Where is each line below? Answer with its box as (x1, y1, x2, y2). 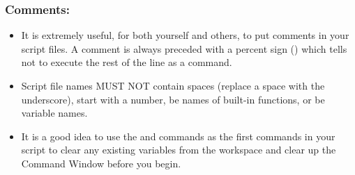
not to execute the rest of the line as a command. (21, 55, 232, 69)
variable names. (21, 106, 88, 120)
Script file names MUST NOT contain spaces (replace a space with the (21, 78, 325, 92)
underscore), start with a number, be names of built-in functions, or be (21, 92, 325, 106)
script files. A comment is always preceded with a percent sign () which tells (21, 41, 347, 56)
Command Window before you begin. (21, 156, 181, 170)
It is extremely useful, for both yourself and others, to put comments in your (21, 28, 349, 42)
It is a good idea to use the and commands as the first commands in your (21, 128, 335, 143)
